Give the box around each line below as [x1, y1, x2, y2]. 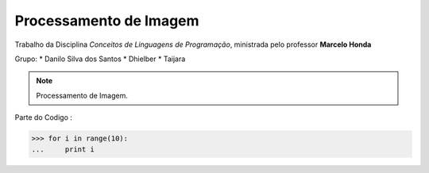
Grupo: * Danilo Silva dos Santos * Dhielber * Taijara [14, 54, 186, 63]
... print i [31, 145, 95, 154]
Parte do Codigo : [14, 113, 73, 122]
